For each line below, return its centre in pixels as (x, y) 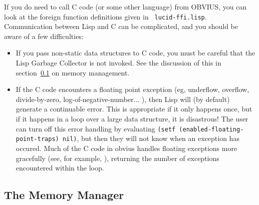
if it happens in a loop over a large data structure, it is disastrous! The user (132, 118)
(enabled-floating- (211, 129)
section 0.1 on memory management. (73, 72)
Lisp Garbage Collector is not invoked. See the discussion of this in (118, 63)
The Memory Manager (64, 195)
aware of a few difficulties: (44, 36)
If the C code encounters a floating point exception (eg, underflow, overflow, (133, 89)
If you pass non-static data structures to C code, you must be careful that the (136, 53)
